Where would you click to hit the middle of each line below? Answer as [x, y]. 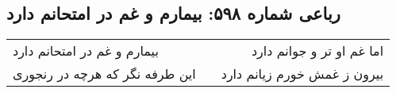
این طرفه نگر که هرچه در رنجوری [104, 74]
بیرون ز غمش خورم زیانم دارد [302, 74]
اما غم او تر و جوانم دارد [317, 51]
